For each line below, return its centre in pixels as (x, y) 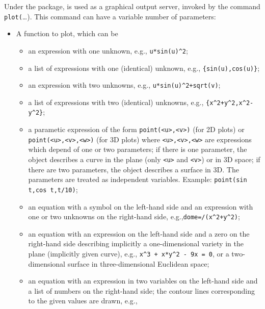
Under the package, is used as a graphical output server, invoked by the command (132, 6)
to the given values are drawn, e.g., (83, 301)
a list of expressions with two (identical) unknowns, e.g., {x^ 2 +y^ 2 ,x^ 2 (139, 102)
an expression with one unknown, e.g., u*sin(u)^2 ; (108, 50)
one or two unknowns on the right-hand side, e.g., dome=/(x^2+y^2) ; (134, 216)
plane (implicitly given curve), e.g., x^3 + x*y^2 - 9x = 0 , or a (129, 254)
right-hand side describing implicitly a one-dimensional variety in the (136, 243)
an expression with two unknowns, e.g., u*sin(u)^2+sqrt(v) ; (124, 85)
